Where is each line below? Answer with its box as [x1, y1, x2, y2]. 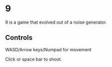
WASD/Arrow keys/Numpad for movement [5, 46, 92, 52]
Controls [5, 33, 33, 42]
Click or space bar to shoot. [5, 56, 62, 62]
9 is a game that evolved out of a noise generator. [5, 19, 107, 25]
